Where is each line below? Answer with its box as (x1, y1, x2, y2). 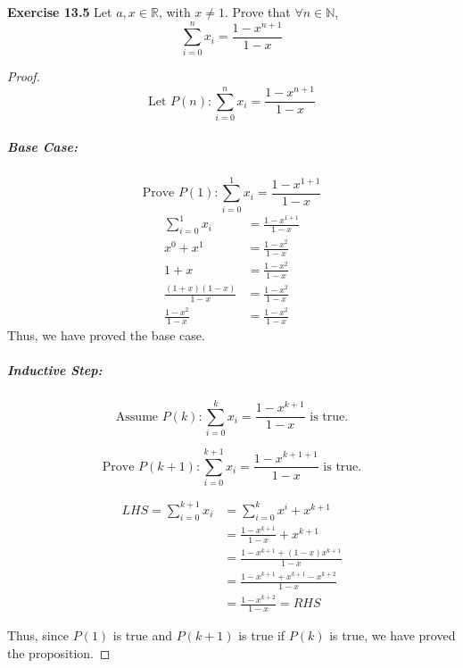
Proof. (7, 67, 40, 86)
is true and (112, 625, 173, 644)
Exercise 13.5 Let (7, 3, 112, 21)
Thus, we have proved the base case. (7, 325, 205, 344)
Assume (115, 410, 159, 423)
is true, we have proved (329, 625, 456, 644)
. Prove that (225, 3, 291, 21)
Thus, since (7, 625, 69, 644)
